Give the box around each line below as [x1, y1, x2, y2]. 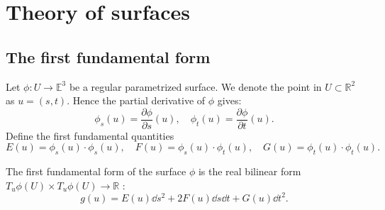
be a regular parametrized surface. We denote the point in [69, 79, 322, 94]
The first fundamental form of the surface [6, 164, 186, 179]
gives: [217, 93, 242, 108]
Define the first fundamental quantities [6, 128, 174, 143]
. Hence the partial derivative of [67, 93, 206, 108]
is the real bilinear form [198, 164, 301, 179]
